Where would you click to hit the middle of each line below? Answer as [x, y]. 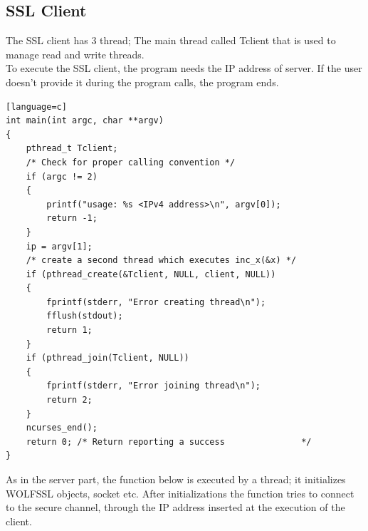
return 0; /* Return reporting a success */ [169, 442]
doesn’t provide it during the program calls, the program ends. [142, 82]
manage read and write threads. [75, 54]
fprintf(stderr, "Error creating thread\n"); [156, 302]
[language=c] [36, 107]
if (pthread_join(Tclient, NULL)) [107, 358]
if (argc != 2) [62, 176]
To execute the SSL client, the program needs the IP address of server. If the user [184, 68]
